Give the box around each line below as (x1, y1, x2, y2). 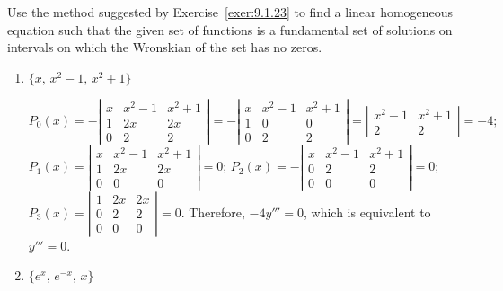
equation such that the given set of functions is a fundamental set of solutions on (7, 20, 453, 39)
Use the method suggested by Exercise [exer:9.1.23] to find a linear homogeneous (7, 3, 454, 21)
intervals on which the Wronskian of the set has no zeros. (7, 38, 322, 57)
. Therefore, (181, 202, 245, 221)
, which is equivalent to (303, 202, 431, 221)
